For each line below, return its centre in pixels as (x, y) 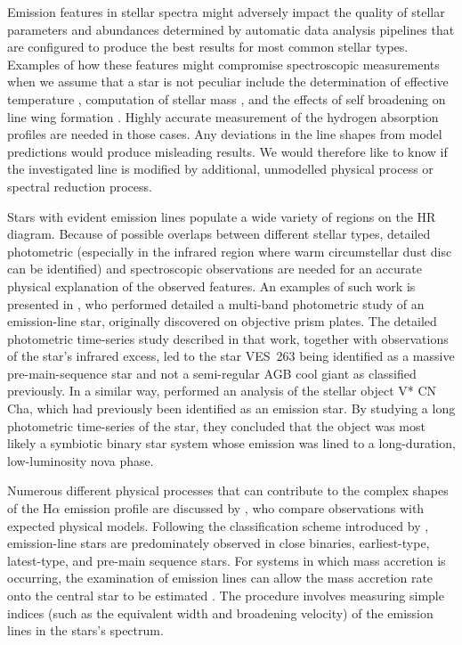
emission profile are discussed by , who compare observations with (244, 508)
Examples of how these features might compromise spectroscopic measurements (223, 64)
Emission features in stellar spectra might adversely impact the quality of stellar (226, 12)
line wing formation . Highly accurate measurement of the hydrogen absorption (223, 116)
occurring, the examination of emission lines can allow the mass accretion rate (220, 578)
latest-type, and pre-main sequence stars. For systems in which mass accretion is (227, 560)
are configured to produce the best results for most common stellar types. (208, 47)
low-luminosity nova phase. (81, 460)
